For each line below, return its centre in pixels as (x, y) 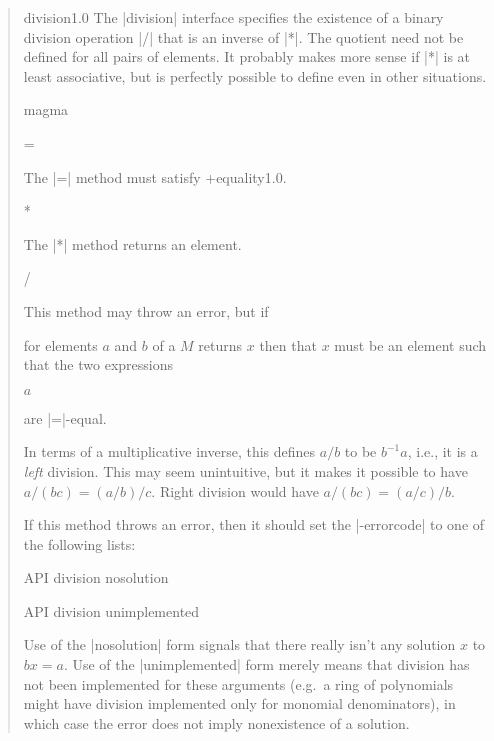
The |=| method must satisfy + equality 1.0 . (155, 176)
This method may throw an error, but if (146, 310)
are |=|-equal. (65, 417)
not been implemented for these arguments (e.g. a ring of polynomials (238, 683)
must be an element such (410, 344)
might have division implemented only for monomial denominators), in (239, 703)
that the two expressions (98, 364)
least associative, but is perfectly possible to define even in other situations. (255, 75)
